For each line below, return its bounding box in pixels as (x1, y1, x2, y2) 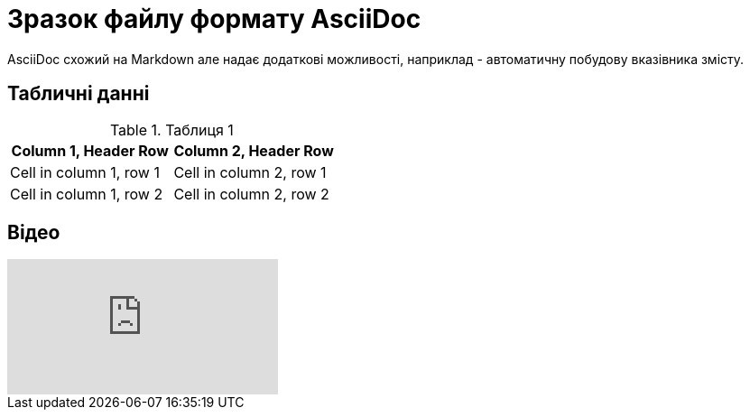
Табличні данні (7, 82, 150, 106)
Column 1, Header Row (11, 141, 169, 160)
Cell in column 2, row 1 (173, 162, 327, 181)
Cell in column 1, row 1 (10, 162, 160, 181)
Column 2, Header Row (173, 141, 334, 160)
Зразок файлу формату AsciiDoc (7, 4, 421, 34)
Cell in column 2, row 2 (173, 184, 329, 203)
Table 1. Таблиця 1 (109, 120, 234, 139)
